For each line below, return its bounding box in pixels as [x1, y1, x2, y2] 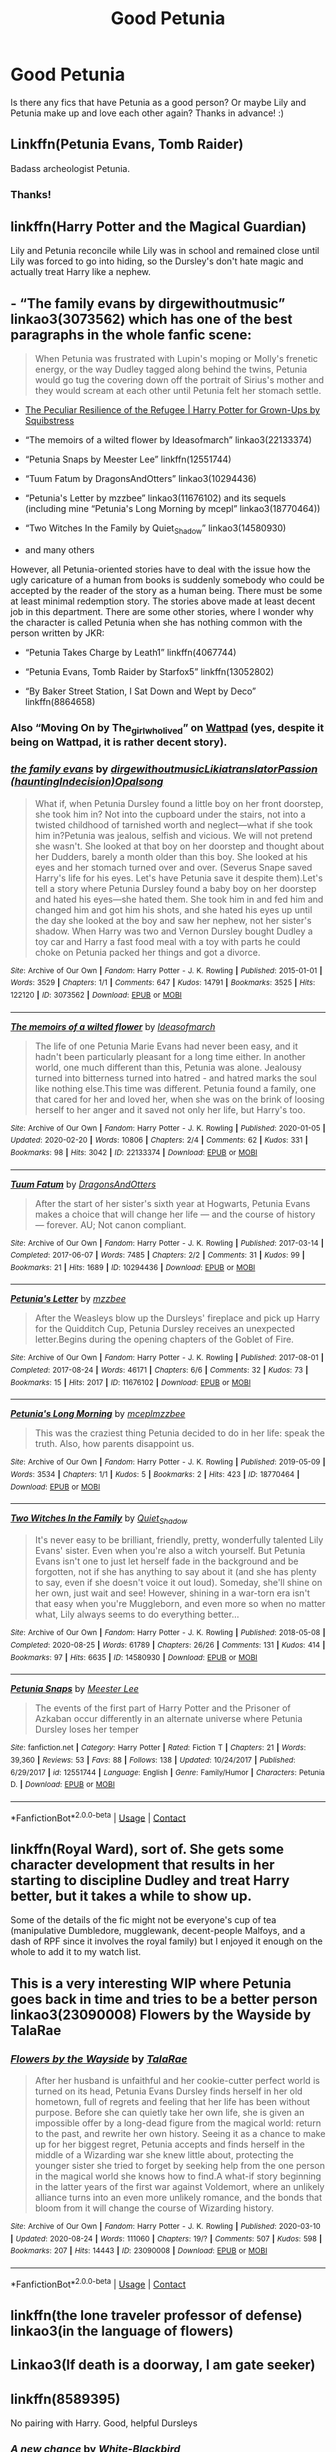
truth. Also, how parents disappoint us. [34, 1438, 195, 1450]
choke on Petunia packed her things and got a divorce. [34, 946, 261, 958]
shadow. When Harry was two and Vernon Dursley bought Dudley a [34, 925, 313, 937]
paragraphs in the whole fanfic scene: [10, 326, 252, 343]
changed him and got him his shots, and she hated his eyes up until [34, 903, 313, 916]
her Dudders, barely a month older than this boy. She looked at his [34, 850, 308, 862]
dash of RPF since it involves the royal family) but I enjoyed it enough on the [10, 1935, 323, 1947]
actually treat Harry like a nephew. [10, 266, 152, 278]
